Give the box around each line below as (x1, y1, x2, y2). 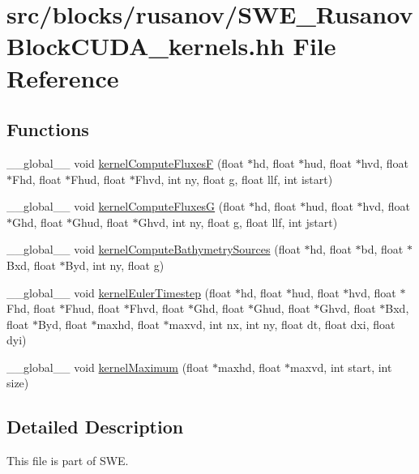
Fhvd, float (129, 300, 185, 317)
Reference (6, 61, 119, 94)
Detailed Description (6, 414, 184, 439)
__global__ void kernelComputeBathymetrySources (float (6, 241, 301, 258)
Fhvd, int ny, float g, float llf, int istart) (135, 170, 333, 187)
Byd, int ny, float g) (65, 256, 165, 273)
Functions (6, 117, 89, 142)
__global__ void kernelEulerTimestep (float (6, 284, 232, 301)
